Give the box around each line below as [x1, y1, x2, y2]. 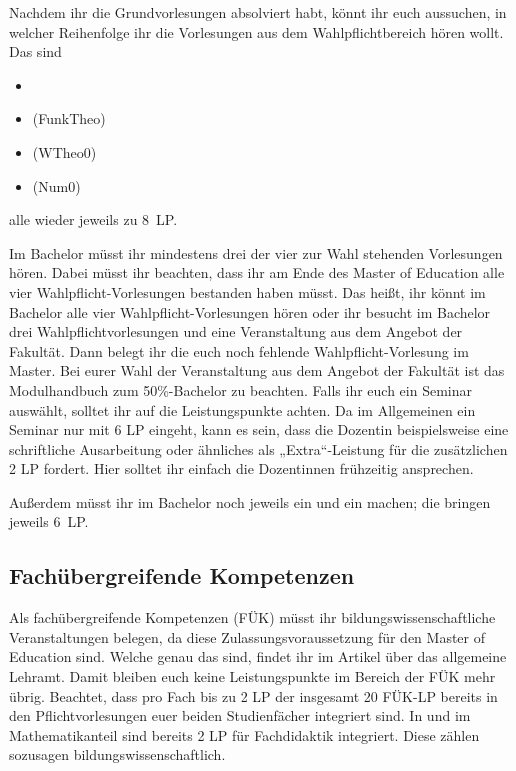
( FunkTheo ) [32, 108, 106, 129]
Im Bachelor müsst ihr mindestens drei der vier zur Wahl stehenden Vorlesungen [9, 242, 503, 263]
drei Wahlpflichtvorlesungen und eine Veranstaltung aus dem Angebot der [9, 321, 463, 342]
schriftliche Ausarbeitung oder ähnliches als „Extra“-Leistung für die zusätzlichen [9, 438, 508, 459]
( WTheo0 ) [32, 141, 97, 162]
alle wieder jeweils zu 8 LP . [9, 209, 178, 230]
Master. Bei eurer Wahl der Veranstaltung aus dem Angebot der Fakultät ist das [9, 360, 505, 381]
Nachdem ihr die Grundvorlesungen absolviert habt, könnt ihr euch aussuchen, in [9, 2, 507, 22]
